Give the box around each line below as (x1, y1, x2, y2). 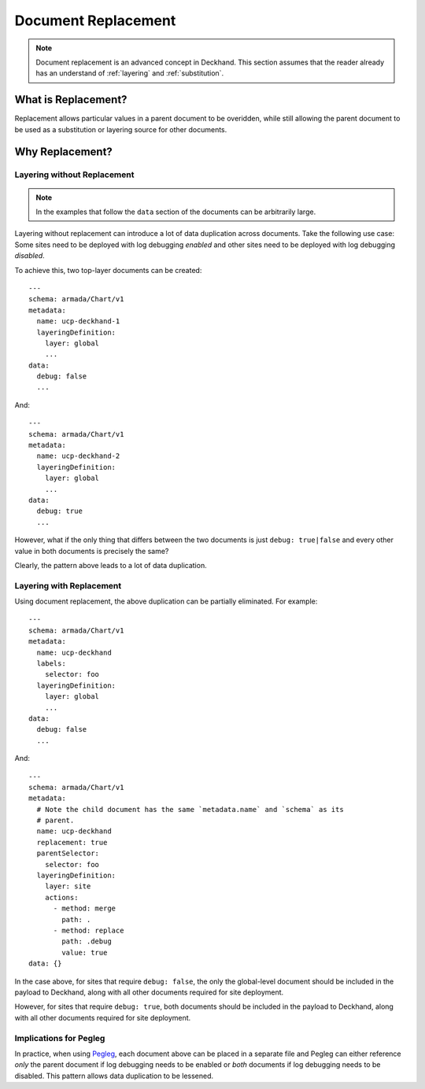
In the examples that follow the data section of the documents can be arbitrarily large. (35, 207, 316, 216)
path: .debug (61, 937, 112, 946)
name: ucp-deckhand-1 (36, 317, 120, 326)
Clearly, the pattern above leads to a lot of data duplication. (14, 560, 208, 570)
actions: (44, 893, 79, 902)
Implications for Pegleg (14, 1032, 105, 1043)
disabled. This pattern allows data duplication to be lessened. (14, 1071, 214, 1080)
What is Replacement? (14, 93, 128, 106)
